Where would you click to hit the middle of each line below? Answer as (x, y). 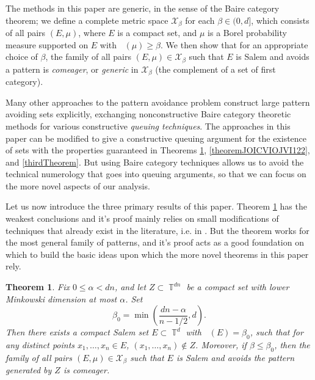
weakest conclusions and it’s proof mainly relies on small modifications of (142, 218)
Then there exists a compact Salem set (77, 332)
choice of (22, 57)
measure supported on (47, 44)
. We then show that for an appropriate (234, 44)
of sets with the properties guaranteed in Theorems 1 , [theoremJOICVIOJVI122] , (158, 150)
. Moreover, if (221, 345)
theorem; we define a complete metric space (87, 20)
